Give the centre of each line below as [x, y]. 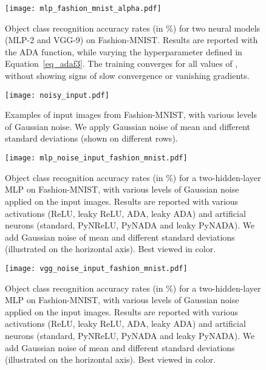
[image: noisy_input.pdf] [57, 95]
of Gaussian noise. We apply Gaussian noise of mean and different [128, 126]
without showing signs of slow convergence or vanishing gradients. [127, 76]
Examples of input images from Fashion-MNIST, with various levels [131, 115]
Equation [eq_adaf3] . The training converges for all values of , [121, 63]
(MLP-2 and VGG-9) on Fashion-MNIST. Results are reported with [131, 40]
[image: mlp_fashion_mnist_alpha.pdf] [83, 9]
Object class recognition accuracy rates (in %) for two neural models [133, 28]
